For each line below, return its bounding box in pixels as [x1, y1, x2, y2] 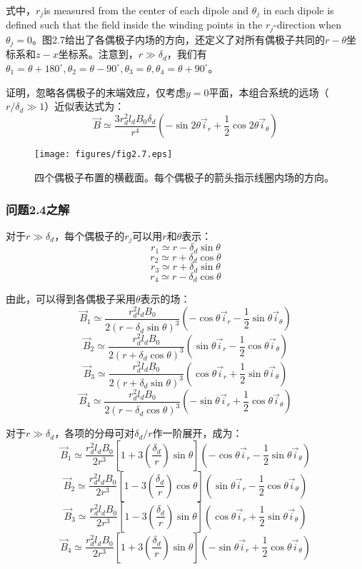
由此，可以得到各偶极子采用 [6, 291, 136, 306]
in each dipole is [263, 3, 334, 17]
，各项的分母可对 [54, 426, 135, 440]
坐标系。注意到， [58, 46, 139, 61]
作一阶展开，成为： [152, 426, 243, 440]
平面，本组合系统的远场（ [208, 84, 329, 99]
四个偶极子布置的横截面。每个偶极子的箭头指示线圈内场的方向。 [34, 170, 334, 185]
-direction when [273, 17, 341, 32]
